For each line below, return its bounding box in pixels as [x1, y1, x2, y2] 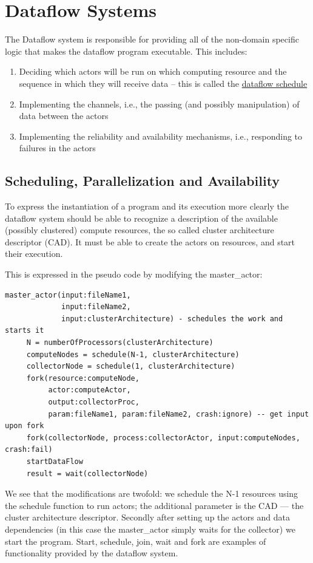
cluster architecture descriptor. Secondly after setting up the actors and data [5, 511, 290, 524]
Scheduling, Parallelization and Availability [5, 171, 280, 190]
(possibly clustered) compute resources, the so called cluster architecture [5, 223, 274, 236]
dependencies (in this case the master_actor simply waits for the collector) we [5, 522, 295, 535]
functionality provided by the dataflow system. [5, 547, 178, 559]
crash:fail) [5, 445, 53, 454]
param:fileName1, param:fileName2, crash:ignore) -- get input [48, 409, 309, 418]
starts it [5, 326, 44, 335]
